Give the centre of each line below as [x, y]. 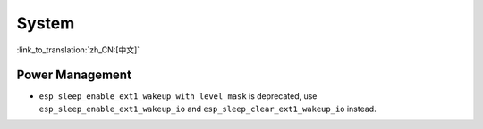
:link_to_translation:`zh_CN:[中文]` [78, 50]
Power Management [74, 75]
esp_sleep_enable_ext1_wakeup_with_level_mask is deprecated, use [178, 96]
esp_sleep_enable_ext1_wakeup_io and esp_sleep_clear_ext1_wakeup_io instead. [208, 109]
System [46, 23]
